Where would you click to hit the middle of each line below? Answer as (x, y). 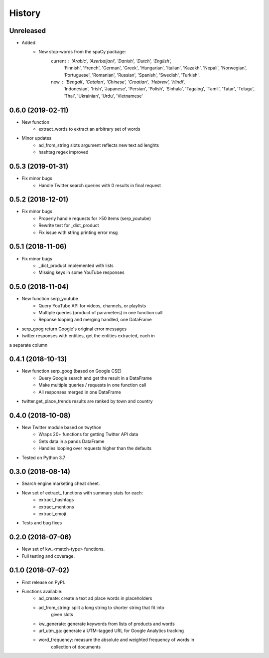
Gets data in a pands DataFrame (71, 441)
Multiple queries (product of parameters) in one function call (101, 313)
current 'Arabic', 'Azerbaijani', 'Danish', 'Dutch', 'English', (111, 61)
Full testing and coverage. (48, 556)
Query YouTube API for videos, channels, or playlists (92, 306)
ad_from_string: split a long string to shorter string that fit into (101, 607)
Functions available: (42, 591)
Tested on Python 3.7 (44, 457)
